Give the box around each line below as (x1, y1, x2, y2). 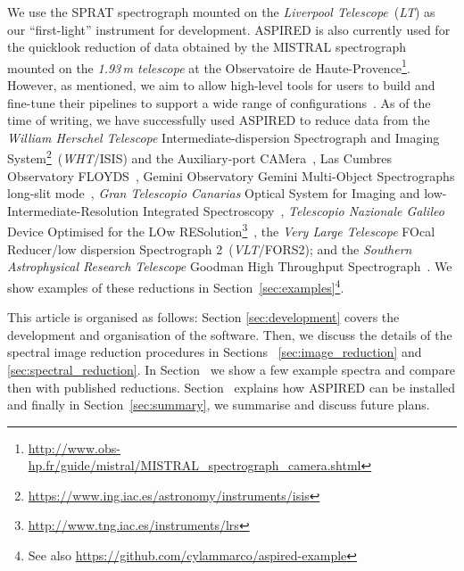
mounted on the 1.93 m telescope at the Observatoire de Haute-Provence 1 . (7, 55, 410, 77)
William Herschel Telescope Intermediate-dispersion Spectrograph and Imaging (7, 128, 440, 146)
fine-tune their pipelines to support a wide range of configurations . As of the (7, 93, 431, 112)
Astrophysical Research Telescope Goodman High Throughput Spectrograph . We (7, 257, 452, 276)
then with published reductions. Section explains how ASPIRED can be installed (7, 377, 456, 396)
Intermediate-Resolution (7, 201, 139, 219)
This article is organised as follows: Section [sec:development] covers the (7, 308, 400, 327)
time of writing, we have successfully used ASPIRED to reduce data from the (7, 111, 430, 129)
